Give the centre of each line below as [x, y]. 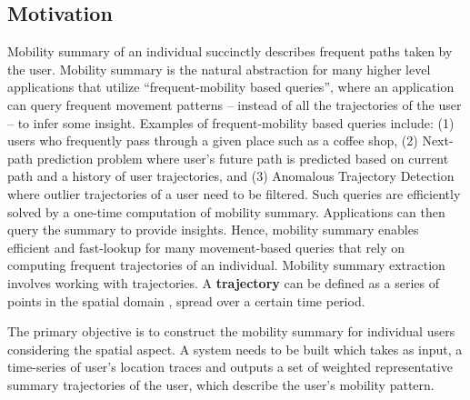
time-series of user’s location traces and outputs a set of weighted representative [230, 367]
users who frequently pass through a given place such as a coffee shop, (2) [213, 140]
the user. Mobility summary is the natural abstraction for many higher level [219, 69]
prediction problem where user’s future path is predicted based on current [243, 158]
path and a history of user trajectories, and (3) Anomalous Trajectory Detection [231, 176]
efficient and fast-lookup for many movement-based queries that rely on [206, 247]
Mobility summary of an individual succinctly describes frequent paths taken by [230, 51]
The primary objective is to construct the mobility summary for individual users [231, 331]
